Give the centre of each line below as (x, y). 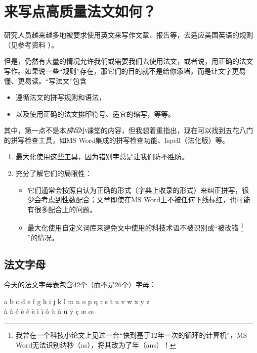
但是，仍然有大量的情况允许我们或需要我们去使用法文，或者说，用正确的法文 (128, 61)
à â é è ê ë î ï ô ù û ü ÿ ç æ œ (49, 311)
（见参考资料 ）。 (31, 44)
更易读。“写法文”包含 (52, 80)
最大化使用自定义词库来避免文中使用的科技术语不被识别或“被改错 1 (135, 227)
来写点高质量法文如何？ (80, 11)
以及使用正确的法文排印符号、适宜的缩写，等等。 (95, 113)
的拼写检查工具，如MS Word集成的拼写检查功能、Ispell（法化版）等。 (117, 140)
